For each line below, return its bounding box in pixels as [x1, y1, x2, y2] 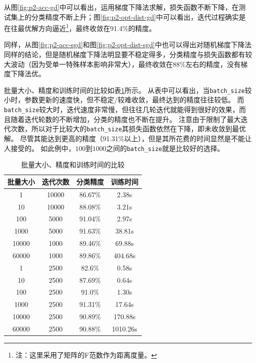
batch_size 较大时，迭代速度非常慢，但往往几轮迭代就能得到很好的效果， [4, 104, 239, 115]
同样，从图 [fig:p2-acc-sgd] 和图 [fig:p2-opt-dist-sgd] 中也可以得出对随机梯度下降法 [4, 39, 252, 50]
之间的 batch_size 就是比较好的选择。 [106, 143, 224, 153]
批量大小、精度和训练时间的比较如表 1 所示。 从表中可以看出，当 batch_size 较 [4, 85, 252, 95]
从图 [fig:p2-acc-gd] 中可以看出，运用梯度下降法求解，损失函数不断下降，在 [4, 2, 239, 12]
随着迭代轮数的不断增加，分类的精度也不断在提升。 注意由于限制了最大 [10, 114, 241, 124]
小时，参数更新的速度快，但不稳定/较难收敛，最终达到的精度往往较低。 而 [4, 94, 244, 105]
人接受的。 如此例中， [4, 143, 75, 153]
